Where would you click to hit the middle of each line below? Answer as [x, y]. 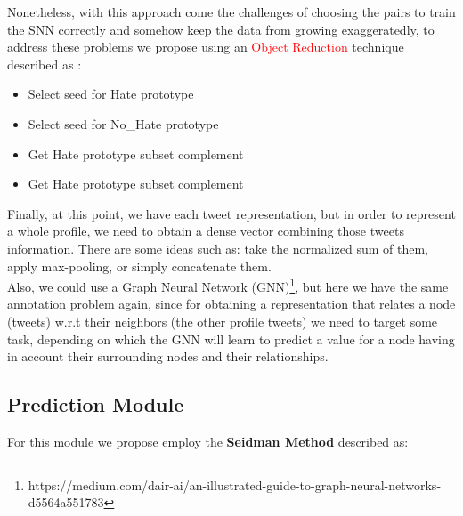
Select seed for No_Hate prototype [123, 123]
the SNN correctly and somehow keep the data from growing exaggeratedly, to [221, 29]
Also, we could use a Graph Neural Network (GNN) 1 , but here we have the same [228, 285]
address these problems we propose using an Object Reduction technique [206, 47]
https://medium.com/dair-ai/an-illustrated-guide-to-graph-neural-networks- [235, 484]
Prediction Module [96, 404]
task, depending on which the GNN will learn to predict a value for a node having [231, 339]
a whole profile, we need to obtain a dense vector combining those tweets [206, 231]
